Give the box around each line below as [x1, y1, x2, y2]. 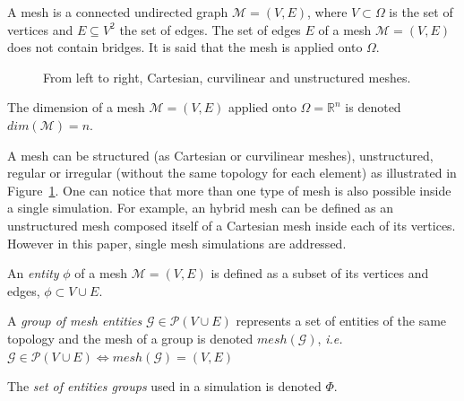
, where [307, 3, 348, 21]
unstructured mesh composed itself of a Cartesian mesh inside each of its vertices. [7, 215, 456, 234]
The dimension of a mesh [7, 98, 145, 117]
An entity [7, 264, 59, 283]
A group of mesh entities [7, 311, 142, 330]
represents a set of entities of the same [236, 311, 447, 330]
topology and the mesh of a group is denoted [7, 328, 253, 347]
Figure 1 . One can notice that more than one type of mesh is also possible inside [7, 180, 451, 199]
